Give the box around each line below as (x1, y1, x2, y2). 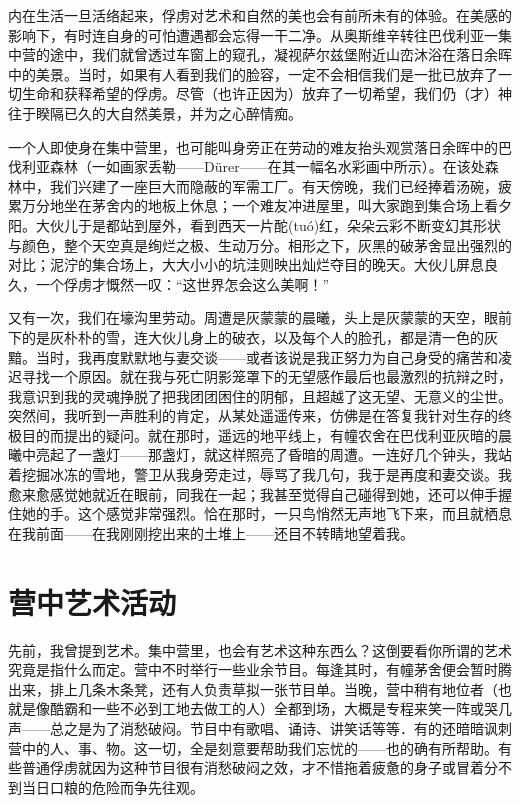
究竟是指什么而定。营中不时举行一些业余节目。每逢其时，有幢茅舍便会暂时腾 (8, 659, 512, 680)
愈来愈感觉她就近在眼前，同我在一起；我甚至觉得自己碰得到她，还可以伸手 (8, 483, 498, 504)
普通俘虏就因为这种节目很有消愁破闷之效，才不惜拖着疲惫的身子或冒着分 (21, 757, 498, 778)
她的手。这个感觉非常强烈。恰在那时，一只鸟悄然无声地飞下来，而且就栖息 (21, 503, 512, 524)
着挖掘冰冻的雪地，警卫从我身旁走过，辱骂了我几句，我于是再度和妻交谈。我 (8, 464, 512, 485)
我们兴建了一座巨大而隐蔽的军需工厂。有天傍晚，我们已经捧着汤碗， (49, 175, 498, 196)
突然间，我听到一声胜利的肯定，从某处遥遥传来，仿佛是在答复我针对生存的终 (8, 405, 512, 426)
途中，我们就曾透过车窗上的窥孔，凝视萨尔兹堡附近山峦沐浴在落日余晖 (49, 44, 512, 65)
